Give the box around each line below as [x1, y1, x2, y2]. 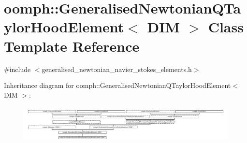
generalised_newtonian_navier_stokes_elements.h [42, 64, 192, 74]
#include [4, 64, 31, 74]
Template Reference [4, 36, 140, 56]
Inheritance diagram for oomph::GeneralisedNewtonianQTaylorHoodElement [4, 80, 231, 90]
